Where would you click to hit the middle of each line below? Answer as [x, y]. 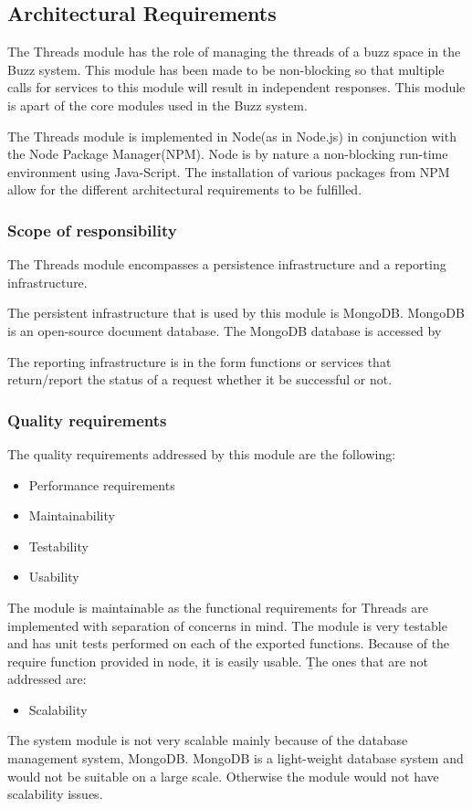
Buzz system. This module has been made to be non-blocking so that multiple [226, 69]
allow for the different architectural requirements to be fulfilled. [185, 189]
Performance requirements [102, 484]
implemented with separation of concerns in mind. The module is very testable [227, 625]
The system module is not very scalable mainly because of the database [208, 740]
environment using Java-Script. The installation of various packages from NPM [229, 171]
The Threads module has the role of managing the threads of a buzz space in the [234, 52]
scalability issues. [55, 794]
